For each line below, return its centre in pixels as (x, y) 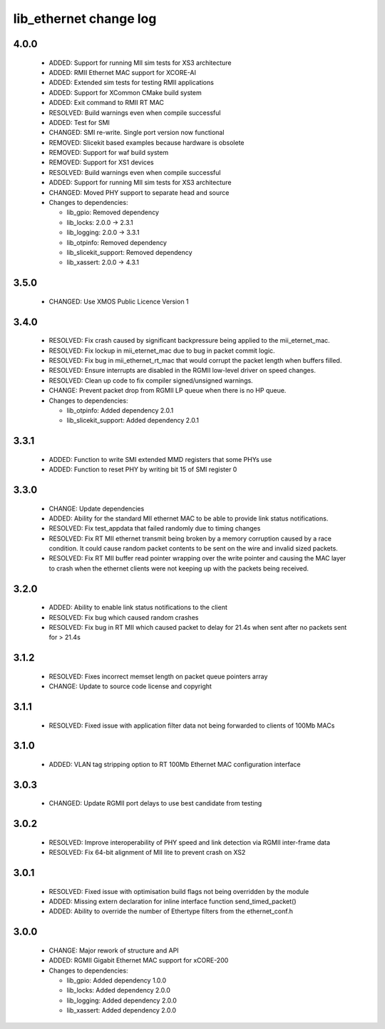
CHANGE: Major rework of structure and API (114, 950)
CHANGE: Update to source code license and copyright (130, 686)
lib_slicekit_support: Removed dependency (129, 252)
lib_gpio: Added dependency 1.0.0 (117, 980)
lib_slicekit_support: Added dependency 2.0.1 (133, 421)
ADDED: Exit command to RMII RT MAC (106, 103)
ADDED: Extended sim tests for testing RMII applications (131, 83)
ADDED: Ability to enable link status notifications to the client (138, 608)
